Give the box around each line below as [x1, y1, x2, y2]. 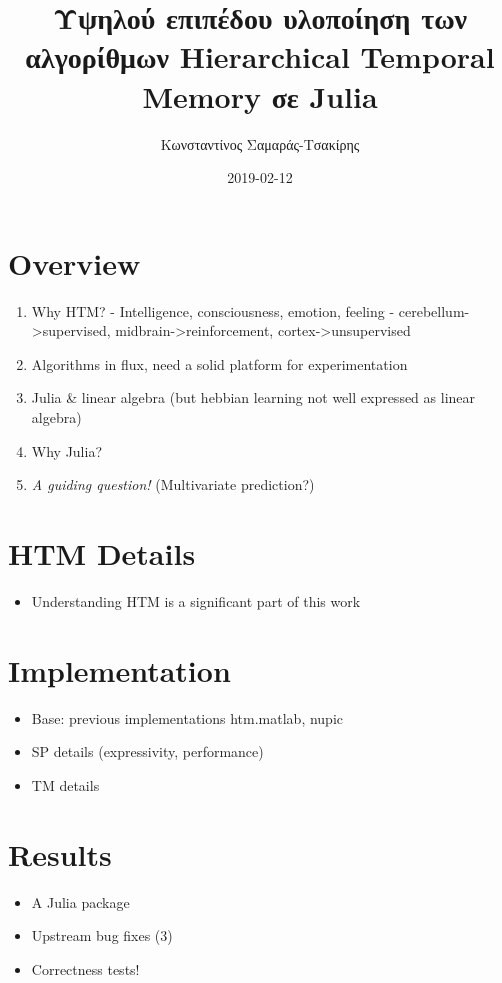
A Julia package [31, 891, 130, 912]
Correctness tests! [31, 958, 140, 979]
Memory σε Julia [142, 75, 378, 116]
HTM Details [8, 532, 196, 573]
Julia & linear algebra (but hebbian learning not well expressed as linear [31, 387, 476, 408]
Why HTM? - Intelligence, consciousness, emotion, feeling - [31, 300, 395, 321]
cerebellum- [398, 300, 470, 321]
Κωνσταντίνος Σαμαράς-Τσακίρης [160, 133, 360, 154]
